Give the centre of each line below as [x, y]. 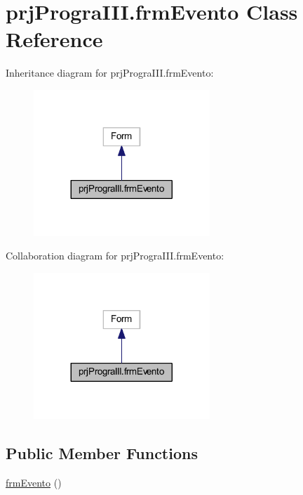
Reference [54, 39]
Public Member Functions [102, 452]
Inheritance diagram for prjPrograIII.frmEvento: [110, 73]
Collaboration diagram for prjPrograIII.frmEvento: [115, 256]
